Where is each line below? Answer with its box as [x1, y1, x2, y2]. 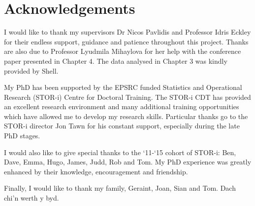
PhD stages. [4, 130, 40, 141]
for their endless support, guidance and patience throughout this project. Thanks [4, 36, 249, 46]
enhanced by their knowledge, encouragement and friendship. [4, 166, 188, 176]
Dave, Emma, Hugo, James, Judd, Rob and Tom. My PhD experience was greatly [4, 157, 252, 167]
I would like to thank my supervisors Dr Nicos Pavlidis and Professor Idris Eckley [4, 27, 251, 37]
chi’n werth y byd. [4, 193, 59, 203]
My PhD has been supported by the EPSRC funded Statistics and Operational [4, 82, 242, 92]
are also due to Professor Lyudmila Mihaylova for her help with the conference [4, 46, 241, 56]
